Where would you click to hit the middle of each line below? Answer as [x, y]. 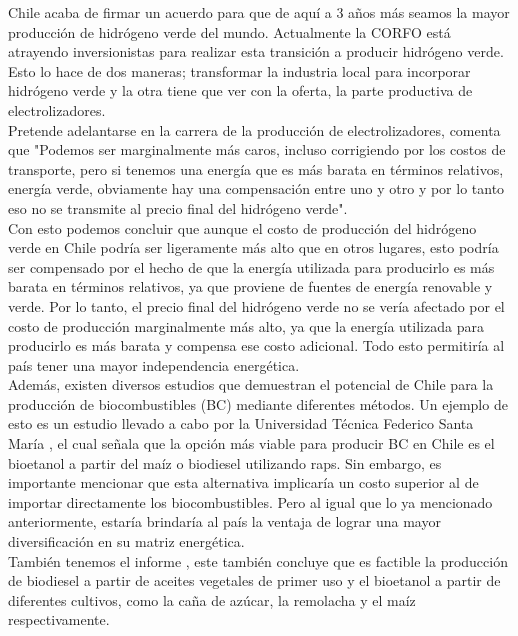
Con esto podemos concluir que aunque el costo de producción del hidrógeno [242, 227]
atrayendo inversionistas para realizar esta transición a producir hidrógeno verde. [256, 51]
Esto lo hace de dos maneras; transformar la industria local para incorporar [239, 70]
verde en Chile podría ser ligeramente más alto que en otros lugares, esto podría [253, 247]
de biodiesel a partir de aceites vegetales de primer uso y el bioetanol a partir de [254, 580]
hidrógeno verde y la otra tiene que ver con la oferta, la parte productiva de [240, 90]
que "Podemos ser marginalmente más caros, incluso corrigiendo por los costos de [257, 149]
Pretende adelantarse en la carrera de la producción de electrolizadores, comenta [254, 129]
